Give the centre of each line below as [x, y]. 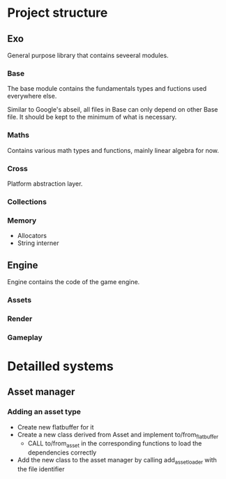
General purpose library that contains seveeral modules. [88, 55]
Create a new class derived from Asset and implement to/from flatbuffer [118, 435]
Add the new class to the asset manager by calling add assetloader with [117, 461]
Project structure [58, 13]
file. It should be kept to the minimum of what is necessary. [92, 117]
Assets [20, 300]
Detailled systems [60, 366]
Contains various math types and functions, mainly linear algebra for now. [113, 150]
